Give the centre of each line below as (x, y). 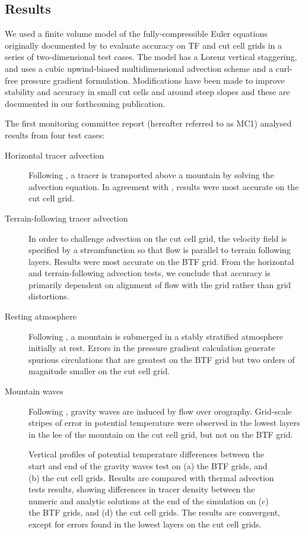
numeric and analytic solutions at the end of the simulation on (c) (149, 500)
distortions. (49, 296)
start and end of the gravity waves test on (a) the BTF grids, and (148, 466)
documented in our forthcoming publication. (85, 103)
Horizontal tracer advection (55, 155)
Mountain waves (34, 391)
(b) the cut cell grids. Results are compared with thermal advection (151, 477)
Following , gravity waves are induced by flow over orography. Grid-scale (160, 411)
